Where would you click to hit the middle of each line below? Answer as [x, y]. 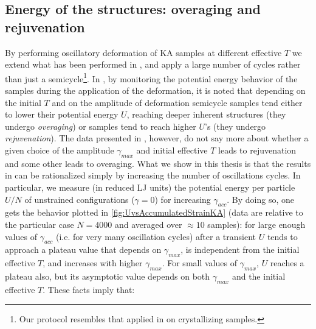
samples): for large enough [256, 224]
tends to [282, 236]
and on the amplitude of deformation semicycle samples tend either [177, 102]
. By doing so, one [260, 199]
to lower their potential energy [62, 114]
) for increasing [183, 199]
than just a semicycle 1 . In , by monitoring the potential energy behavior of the [151, 77]
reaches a [287, 263]
